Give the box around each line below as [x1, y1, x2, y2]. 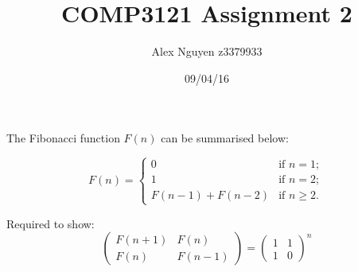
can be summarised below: [161, 130, 289, 146]
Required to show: [6, 215, 95, 231]
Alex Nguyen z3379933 [151, 43, 263, 60]
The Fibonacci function [6, 130, 120, 146]
